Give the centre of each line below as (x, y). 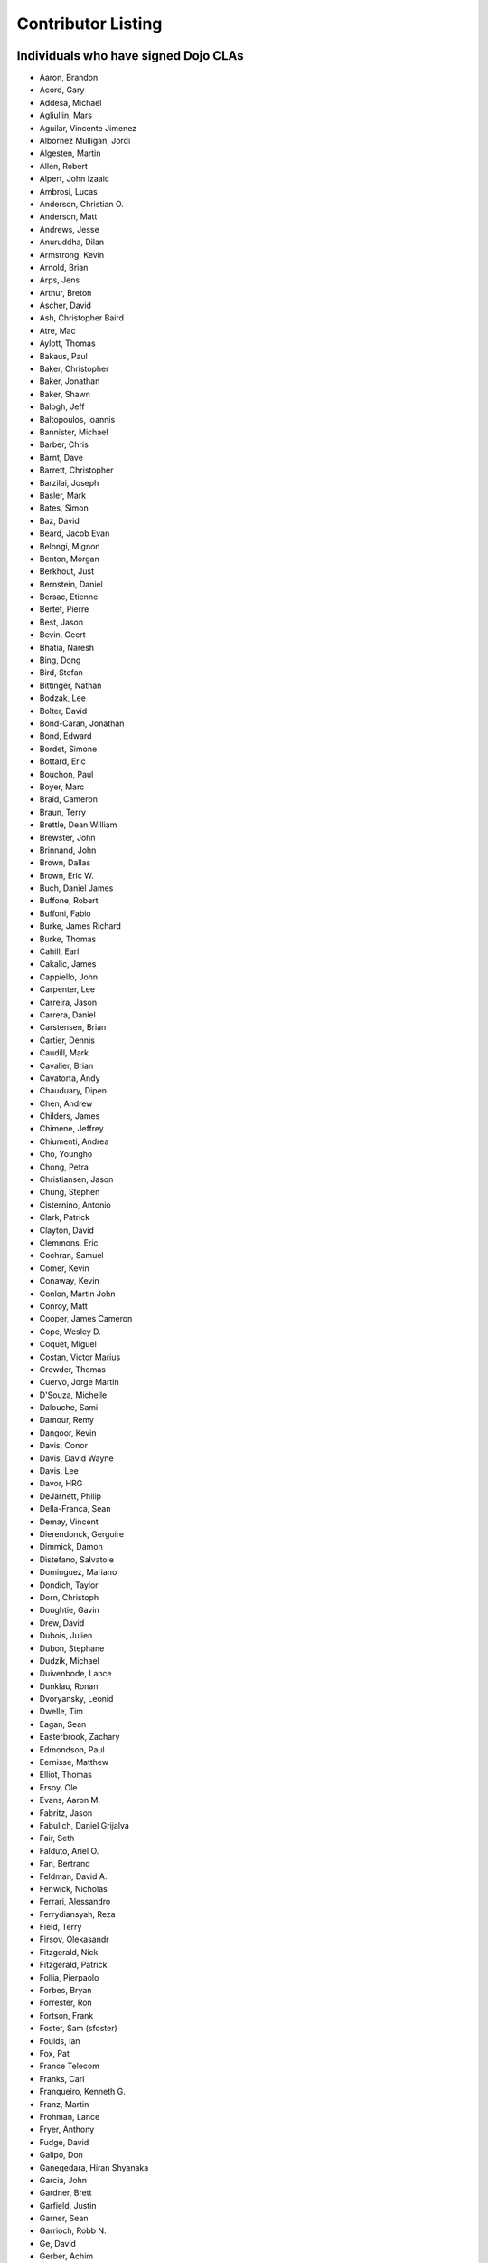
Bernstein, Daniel (71, 584)
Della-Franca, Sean (75, 1509)
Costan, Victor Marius (80, 1357)
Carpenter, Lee (67, 989)
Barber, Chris (64, 444)
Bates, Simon (64, 508)
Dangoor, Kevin (68, 1432)
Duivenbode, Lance (75, 1674)
